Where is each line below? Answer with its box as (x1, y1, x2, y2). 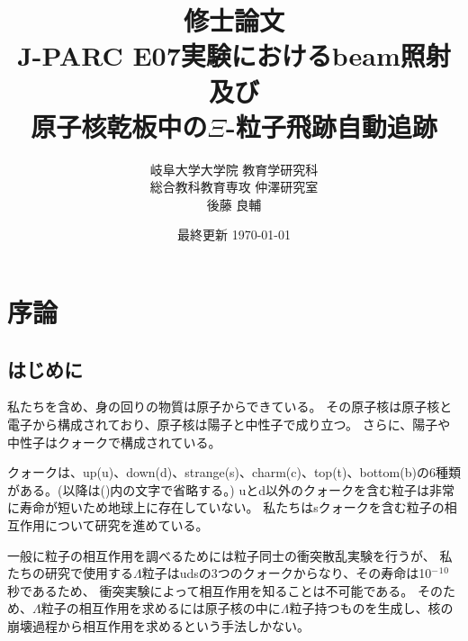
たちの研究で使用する (7, 564, 133, 582)
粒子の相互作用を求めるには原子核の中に (40, 599, 281, 618)
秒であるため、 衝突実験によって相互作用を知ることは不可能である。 (7, 581, 414, 600)
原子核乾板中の (31, 107, 208, 144)
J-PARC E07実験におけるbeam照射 (17, 37, 451, 74)
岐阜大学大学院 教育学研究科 (149, 159, 319, 178)
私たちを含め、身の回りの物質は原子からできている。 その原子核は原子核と (7, 397, 453, 416)
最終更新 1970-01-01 (177, 225, 291, 244)
